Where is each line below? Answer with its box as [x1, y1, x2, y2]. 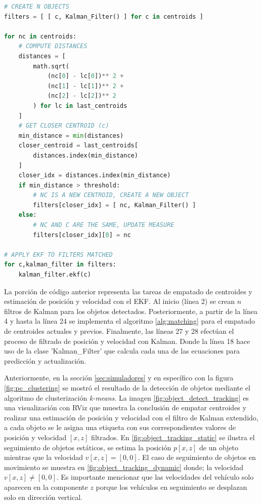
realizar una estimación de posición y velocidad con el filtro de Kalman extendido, [4, 412, 258, 422]
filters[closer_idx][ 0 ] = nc [33, 231, 131, 239]
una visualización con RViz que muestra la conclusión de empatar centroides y [4, 402, 246, 413]
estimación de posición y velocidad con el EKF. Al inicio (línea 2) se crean [4, 296, 235, 306]
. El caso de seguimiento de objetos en [138, 452, 256, 462]
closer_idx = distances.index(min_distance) [18, 172, 171, 179]
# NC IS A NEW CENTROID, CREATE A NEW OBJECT [33, 191, 189, 199]
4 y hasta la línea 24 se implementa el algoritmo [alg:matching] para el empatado [4, 316, 255, 326]
